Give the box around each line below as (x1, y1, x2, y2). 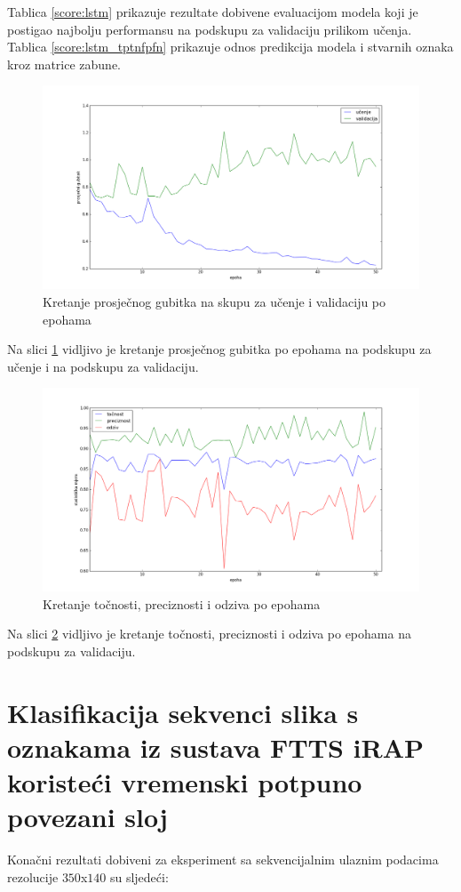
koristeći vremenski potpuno (7, 764, 362, 800)
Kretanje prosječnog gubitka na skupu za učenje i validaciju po (43, 292, 386, 310)
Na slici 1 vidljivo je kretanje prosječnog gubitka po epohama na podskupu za (7, 340, 432, 358)
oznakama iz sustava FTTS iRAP (7, 729, 425, 766)
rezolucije (7, 867, 59, 886)
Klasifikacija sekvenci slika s (7, 694, 359, 730)
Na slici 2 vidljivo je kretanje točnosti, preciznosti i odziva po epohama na (7, 624, 411, 643)
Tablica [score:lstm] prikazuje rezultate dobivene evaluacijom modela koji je (7, 3, 418, 20)
